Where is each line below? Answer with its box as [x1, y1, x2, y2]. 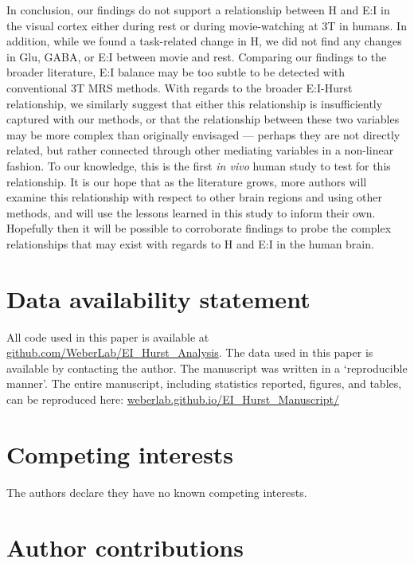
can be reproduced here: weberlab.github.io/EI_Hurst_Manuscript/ [6, 391, 339, 407]
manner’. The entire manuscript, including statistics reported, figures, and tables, [6, 375, 402, 392]
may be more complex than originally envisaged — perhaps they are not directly [6, 126, 400, 143]
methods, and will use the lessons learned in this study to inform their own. [6, 204, 376, 221]
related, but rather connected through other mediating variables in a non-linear [6, 142, 394, 158]
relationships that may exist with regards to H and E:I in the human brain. [6, 235, 374, 252]
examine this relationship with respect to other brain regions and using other [6, 189, 382, 205]
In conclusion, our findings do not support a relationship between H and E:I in [6, 2, 390, 18]
